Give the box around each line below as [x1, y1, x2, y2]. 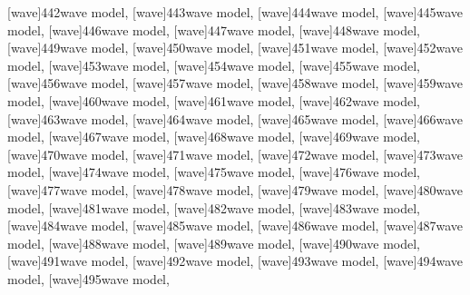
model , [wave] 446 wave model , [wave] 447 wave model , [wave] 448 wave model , [7, 20, 420, 39]
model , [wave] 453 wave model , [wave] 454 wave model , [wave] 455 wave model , [7, 55, 420, 74]
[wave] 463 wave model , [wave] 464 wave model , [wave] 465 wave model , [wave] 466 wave [7, 109, 464, 128]
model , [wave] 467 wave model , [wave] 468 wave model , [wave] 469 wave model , [7, 127, 420, 146]
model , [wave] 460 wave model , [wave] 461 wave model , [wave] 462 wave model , [7, 91, 420, 110]
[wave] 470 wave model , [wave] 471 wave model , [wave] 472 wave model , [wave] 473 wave [7, 144, 464, 163]
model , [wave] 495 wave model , [7, 269, 170, 288]
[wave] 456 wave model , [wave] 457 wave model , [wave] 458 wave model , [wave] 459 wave [7, 74, 464, 93]
